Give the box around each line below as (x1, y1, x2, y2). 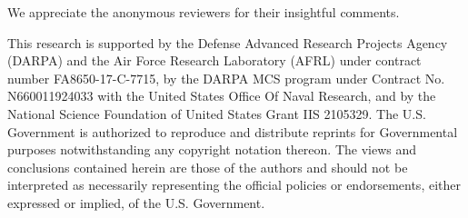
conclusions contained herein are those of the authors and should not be (7, 157, 408, 176)
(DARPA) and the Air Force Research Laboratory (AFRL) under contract (7, 51, 422, 70)
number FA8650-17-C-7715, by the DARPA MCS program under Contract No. (7, 68, 445, 87)
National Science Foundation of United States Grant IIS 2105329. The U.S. (7, 104, 426, 123)
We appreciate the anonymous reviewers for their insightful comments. (7, 3, 400, 21)
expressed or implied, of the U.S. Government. (7, 193, 265, 212)
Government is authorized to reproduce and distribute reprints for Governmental (7, 122, 458, 141)
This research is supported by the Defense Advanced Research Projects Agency (7, 33, 448, 52)
